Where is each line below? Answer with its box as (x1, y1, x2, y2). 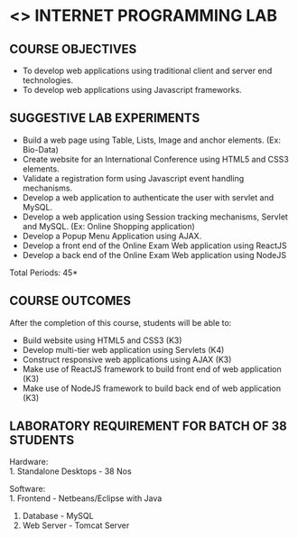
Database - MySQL (22, 511, 94, 522)
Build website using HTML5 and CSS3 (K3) (22, 335, 182, 346)
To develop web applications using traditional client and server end (22, 65, 273, 76)
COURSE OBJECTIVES (9, 42, 137, 57)
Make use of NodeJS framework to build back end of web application (22, 383, 282, 394)
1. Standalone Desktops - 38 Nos (9, 466, 133, 477)
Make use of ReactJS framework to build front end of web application (22, 363, 282, 375)
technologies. (22, 75, 74, 86)
